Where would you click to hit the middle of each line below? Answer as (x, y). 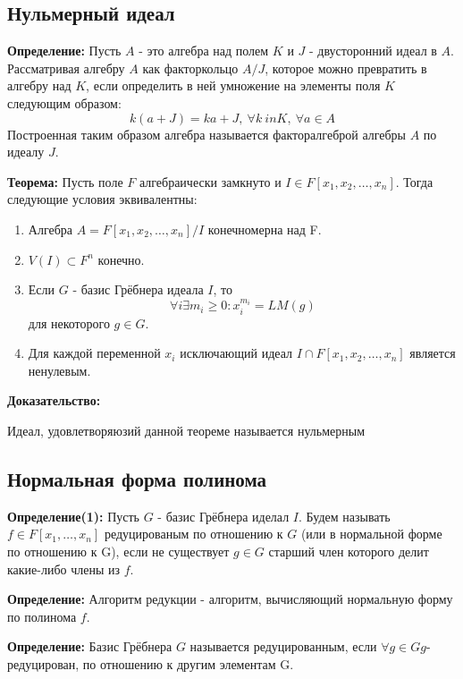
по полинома (42, 616)
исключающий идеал (236, 353)
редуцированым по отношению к (194, 534)
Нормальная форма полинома (137, 478)
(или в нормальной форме (371, 534)
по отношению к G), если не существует (118, 551)
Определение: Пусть (64, 51)
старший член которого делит (349, 551)
